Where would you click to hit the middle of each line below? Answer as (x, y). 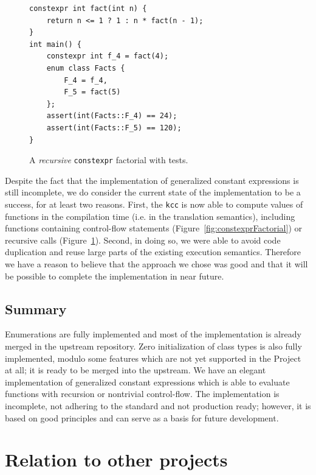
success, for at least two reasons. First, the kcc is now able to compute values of (154, 204)
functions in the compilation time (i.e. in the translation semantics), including (150, 216)
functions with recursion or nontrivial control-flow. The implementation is (142, 394)
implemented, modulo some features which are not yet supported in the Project (153, 358)
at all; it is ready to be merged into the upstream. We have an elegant (136, 370)
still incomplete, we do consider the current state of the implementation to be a (153, 192)
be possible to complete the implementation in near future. (115, 276)
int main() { (55, 44)
